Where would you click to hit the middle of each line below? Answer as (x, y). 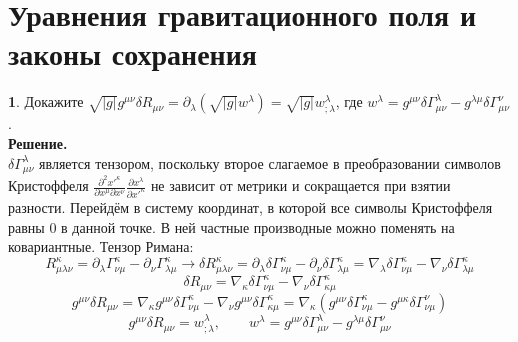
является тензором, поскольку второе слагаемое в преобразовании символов (270, 162)
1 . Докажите (46, 101)
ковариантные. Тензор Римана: (101, 246)
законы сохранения (133, 53)
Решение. (38, 142)
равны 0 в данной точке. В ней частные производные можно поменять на (231, 226)
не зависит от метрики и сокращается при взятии (300, 185)
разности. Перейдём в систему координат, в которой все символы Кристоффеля (250, 206)
